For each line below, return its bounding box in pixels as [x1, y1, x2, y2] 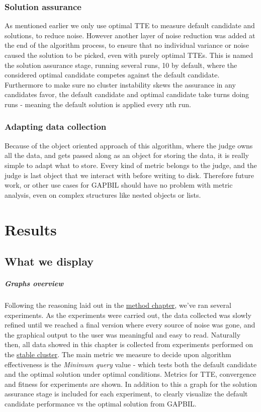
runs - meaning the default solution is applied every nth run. [5, 99, 191, 109]
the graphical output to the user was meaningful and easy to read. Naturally [5, 329, 241, 340]
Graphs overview [5, 278, 63, 289]
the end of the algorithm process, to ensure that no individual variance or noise [5, 40, 249, 50]
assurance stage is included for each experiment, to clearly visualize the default [5, 388, 248, 399]
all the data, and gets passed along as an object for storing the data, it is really [5, 150, 249, 160]
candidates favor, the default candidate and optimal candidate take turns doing [5, 89, 249, 100]
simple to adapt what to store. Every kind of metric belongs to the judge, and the [5, 159, 257, 170]
